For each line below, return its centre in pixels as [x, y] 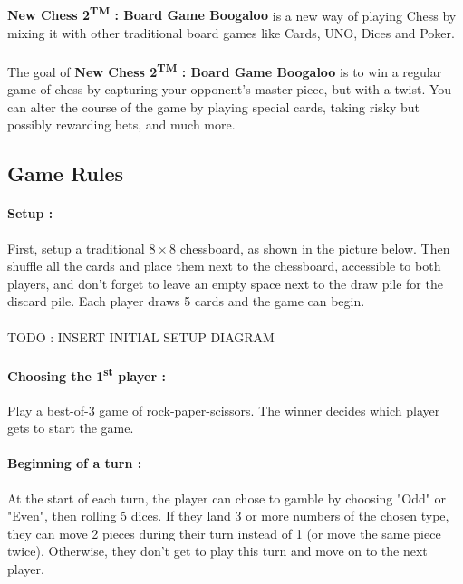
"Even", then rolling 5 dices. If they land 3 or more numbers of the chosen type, [228, 516]
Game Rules [66, 173]
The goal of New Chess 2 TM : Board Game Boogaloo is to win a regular [225, 70]
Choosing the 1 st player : [87, 374]
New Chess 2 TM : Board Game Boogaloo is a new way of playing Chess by [232, 14]
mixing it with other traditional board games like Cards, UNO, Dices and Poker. [231, 32]
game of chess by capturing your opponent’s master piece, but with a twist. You [230, 89]
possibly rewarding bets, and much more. [121, 124]
